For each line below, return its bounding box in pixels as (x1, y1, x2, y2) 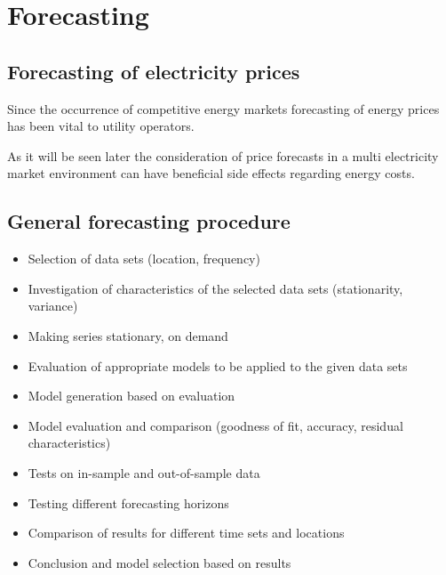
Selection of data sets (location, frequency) (28, 249, 260, 268)
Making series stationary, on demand (28, 326, 228, 344)
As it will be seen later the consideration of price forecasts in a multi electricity (7, 146, 439, 165)
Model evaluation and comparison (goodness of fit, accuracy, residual (28, 416, 403, 434)
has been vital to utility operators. (7, 117, 195, 135)
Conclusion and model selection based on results (28, 553, 291, 571)
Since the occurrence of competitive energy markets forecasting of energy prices (7, 99, 440, 117)
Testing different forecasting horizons (28, 493, 229, 512)
